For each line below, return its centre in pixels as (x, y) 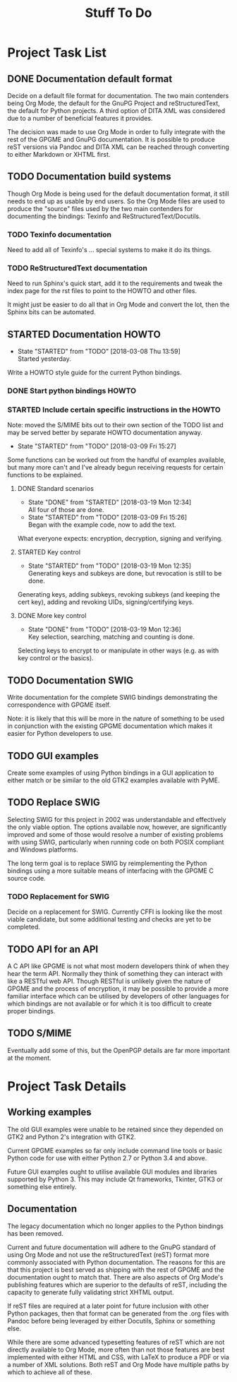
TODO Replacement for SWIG (59, 896)
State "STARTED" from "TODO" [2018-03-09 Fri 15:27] (97, 446)
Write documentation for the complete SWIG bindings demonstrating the (113, 698)
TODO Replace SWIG (54, 803)
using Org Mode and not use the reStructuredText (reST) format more (109, 1254)
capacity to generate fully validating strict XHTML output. (91, 1292)
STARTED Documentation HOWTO (84, 334)
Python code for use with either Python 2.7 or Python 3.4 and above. (107, 1158)
